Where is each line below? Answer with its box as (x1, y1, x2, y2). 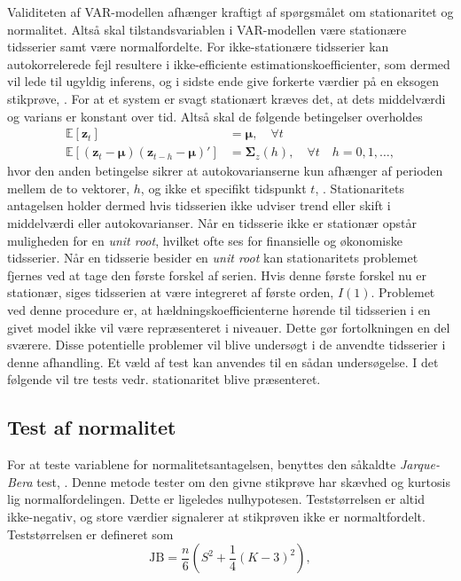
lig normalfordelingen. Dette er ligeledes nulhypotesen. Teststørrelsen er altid (7, 490, 425, 508)
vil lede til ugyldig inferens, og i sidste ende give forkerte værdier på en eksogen (7, 72, 439, 90)
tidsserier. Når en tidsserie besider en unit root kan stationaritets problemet (7, 248, 418, 267)
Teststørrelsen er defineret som (7, 524, 174, 543)
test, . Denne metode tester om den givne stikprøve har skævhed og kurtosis (36, 472, 450, 491)
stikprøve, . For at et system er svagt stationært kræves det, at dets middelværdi (7, 89, 446, 107)
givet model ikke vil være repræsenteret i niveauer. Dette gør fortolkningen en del (7, 318, 450, 336)
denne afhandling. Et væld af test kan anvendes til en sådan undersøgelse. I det (7, 352, 439, 371)
